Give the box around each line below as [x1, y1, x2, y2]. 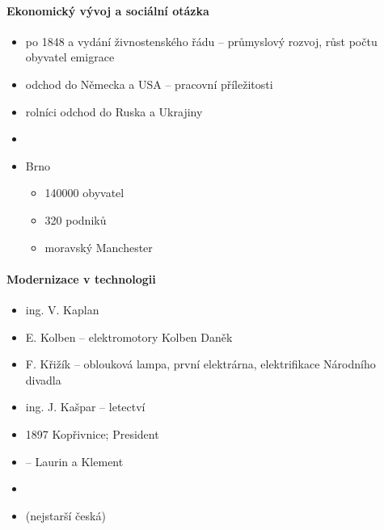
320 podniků [44, 211, 107, 228]
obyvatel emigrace [25, 48, 115, 65]
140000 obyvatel [44, 184, 124, 201]
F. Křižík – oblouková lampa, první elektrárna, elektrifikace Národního [25, 355, 376, 372]
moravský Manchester [44, 238, 153, 255]
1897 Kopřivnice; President [25, 425, 159, 442]
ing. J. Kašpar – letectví [25, 398, 146, 415]
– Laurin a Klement [25, 452, 124, 469]
